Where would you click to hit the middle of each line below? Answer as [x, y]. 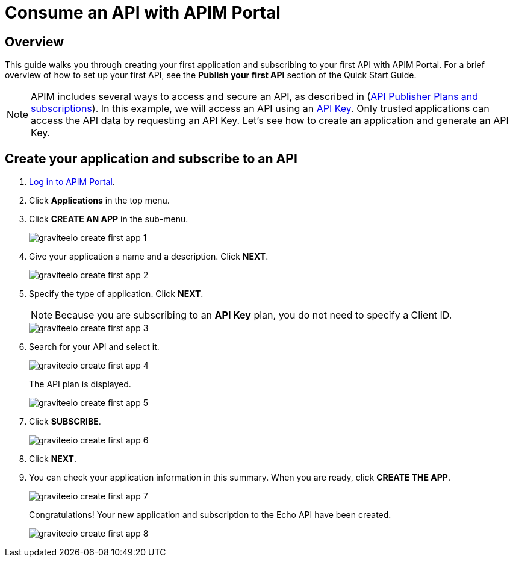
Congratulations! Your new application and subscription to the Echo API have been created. [210, 515]
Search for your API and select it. [94, 347]
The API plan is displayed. [80, 384]
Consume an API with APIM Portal [143, 13]
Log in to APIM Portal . [72, 182]
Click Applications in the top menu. [99, 201]
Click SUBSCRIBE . [65, 422]
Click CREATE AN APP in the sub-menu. [109, 219]
